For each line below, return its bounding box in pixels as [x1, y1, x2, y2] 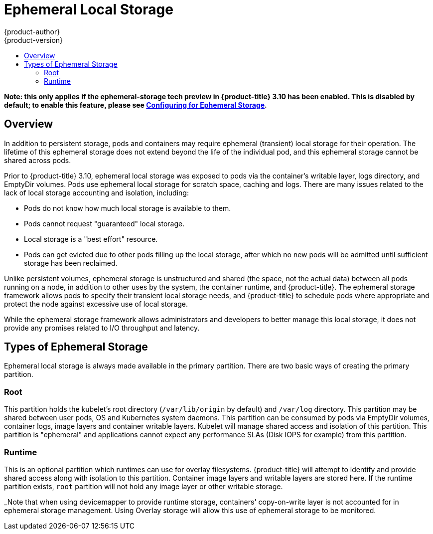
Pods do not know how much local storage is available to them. [24, 203, 231, 212]
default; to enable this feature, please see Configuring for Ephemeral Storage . [4, 100, 267, 109]
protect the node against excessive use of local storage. [4, 299, 188, 308]
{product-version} [4, 35, 63, 44]
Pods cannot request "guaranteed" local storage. [24, 219, 185, 228]
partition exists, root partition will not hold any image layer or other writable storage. [4, 482, 283, 491]
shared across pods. [4, 156, 71, 165]
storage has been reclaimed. [24, 258, 118, 267]
